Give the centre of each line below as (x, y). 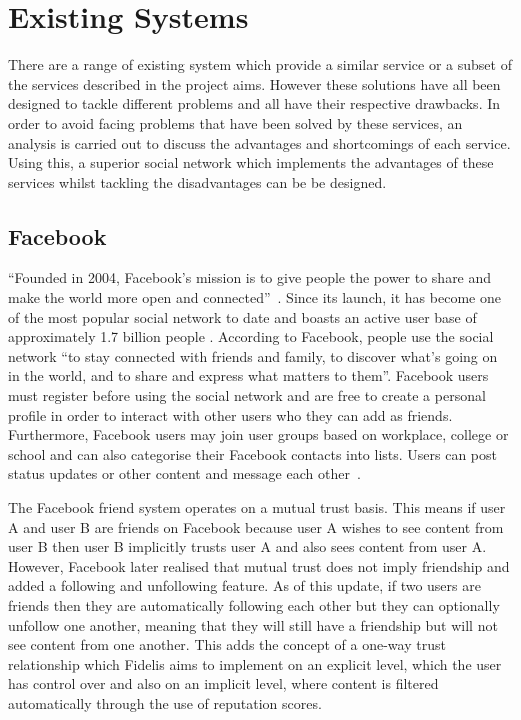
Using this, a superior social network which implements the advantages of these (251, 162)
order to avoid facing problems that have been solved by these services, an (235, 122)
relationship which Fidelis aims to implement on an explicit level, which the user (255, 663)
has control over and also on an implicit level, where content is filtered (223, 683)
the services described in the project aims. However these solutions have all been (254, 83)
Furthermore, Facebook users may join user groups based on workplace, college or (258, 434)
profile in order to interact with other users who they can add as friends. (230, 414)
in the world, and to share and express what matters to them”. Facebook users (248, 375)
